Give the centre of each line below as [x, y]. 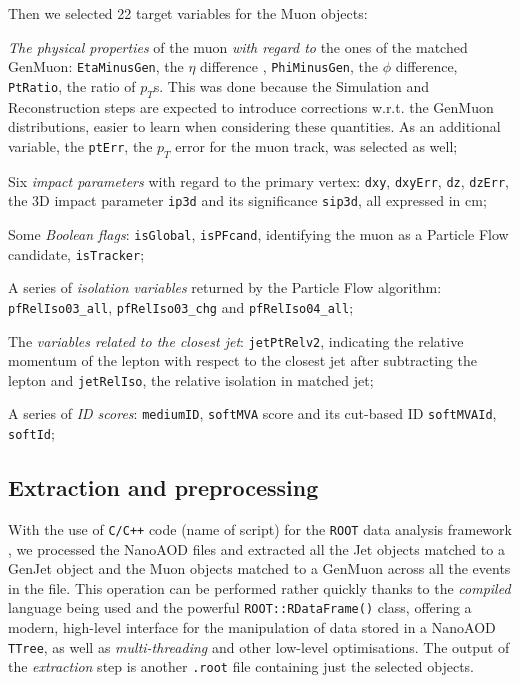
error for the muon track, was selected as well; [316, 145]
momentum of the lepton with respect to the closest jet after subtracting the [242, 360]
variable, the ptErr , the [80, 145]
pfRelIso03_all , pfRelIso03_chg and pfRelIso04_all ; [181, 306]
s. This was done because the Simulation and [291, 85]
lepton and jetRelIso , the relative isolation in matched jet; [191, 379]
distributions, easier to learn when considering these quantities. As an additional [254, 126]
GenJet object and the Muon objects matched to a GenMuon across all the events [259, 568]
